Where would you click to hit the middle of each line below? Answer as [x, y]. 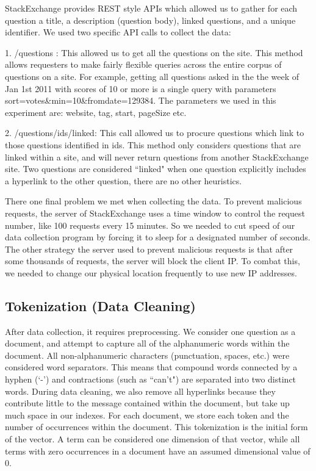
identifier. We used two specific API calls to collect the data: [118, 32]
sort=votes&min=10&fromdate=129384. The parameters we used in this [141, 100]
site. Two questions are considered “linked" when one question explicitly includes [156, 169]
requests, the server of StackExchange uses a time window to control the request [155, 213]
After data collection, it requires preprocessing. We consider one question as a [150, 331]
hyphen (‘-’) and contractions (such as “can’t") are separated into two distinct [151, 379]
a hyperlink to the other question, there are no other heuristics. [124, 180]
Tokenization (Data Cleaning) [100, 305]
